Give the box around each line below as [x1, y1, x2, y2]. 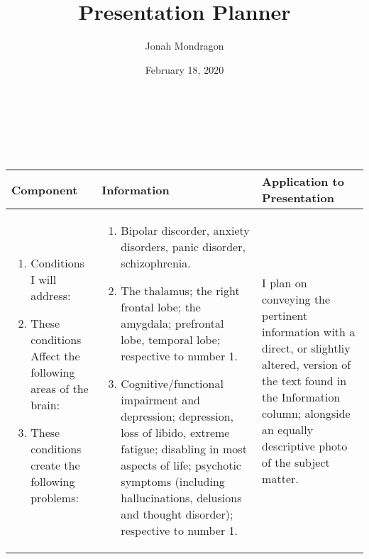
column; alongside [262, 404, 351, 421]
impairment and [121, 392, 200, 409]
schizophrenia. [121, 255, 191, 272]
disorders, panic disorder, [121, 238, 246, 255]
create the [31, 457, 80, 474]
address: [31, 287, 71, 304]
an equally [262, 421, 314, 438]
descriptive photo [262, 437, 348, 454]
